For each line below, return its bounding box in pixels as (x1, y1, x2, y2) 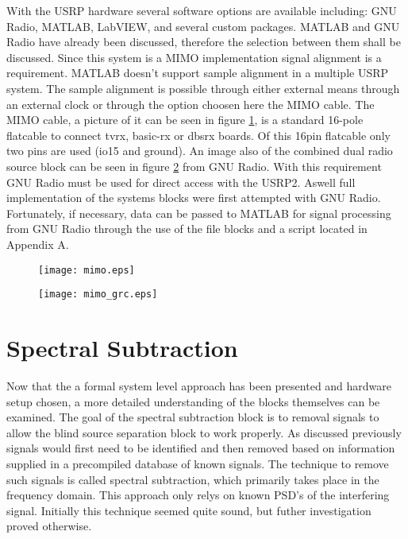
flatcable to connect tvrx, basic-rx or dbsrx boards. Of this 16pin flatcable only (6, 126, 391, 143)
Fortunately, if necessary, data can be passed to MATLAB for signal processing (6, 204, 391, 221)
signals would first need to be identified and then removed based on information (6, 440, 395, 456)
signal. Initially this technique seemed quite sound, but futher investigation (6, 502, 371, 518)
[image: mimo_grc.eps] (38, 289, 158, 301)
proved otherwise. (6, 518, 92, 534)
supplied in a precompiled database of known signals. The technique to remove (6, 455, 389, 471)
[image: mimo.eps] (38, 264, 135, 276)
